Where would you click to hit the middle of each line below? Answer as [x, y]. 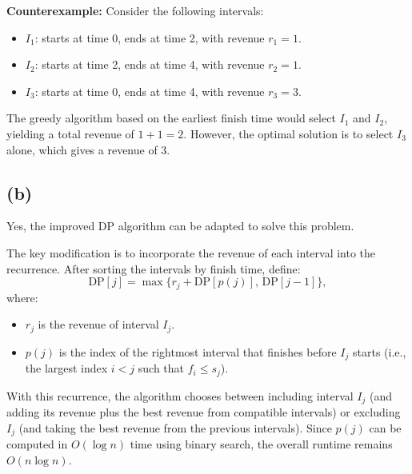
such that [161, 368]
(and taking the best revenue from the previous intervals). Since [175, 427]
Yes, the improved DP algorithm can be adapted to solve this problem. [180, 226]
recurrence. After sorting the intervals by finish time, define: [154, 268]
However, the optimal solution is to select [292, 133]
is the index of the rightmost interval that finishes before [198, 351]
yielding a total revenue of [70, 133]
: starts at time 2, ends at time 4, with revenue [150, 64]
